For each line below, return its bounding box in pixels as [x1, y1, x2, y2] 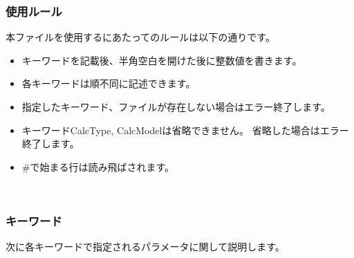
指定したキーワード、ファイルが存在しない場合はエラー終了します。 [21, 100, 330, 113]
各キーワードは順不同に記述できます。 [21, 76, 196, 91]
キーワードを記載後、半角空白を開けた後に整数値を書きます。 [21, 53, 302, 67]
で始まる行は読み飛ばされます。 [30, 159, 175, 174]
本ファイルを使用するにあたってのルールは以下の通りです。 [6, 30, 275, 44]
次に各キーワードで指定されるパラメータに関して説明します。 [6, 239, 285, 254]
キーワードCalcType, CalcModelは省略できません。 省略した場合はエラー [21, 122, 349, 137]
